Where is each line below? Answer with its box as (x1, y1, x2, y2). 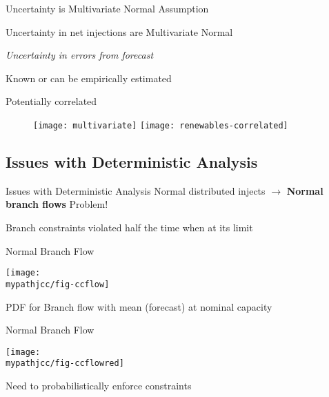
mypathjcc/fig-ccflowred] (6, 358, 124, 369)
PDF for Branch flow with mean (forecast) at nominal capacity (6, 299, 272, 313)
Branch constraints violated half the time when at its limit (6, 220, 253, 235)
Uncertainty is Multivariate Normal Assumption (6, 1, 209, 15)
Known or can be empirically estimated (6, 70, 172, 85)
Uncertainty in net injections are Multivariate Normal (6, 24, 233, 39)
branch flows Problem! (6, 197, 108, 211)
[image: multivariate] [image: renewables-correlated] (33, 120, 288, 130)
